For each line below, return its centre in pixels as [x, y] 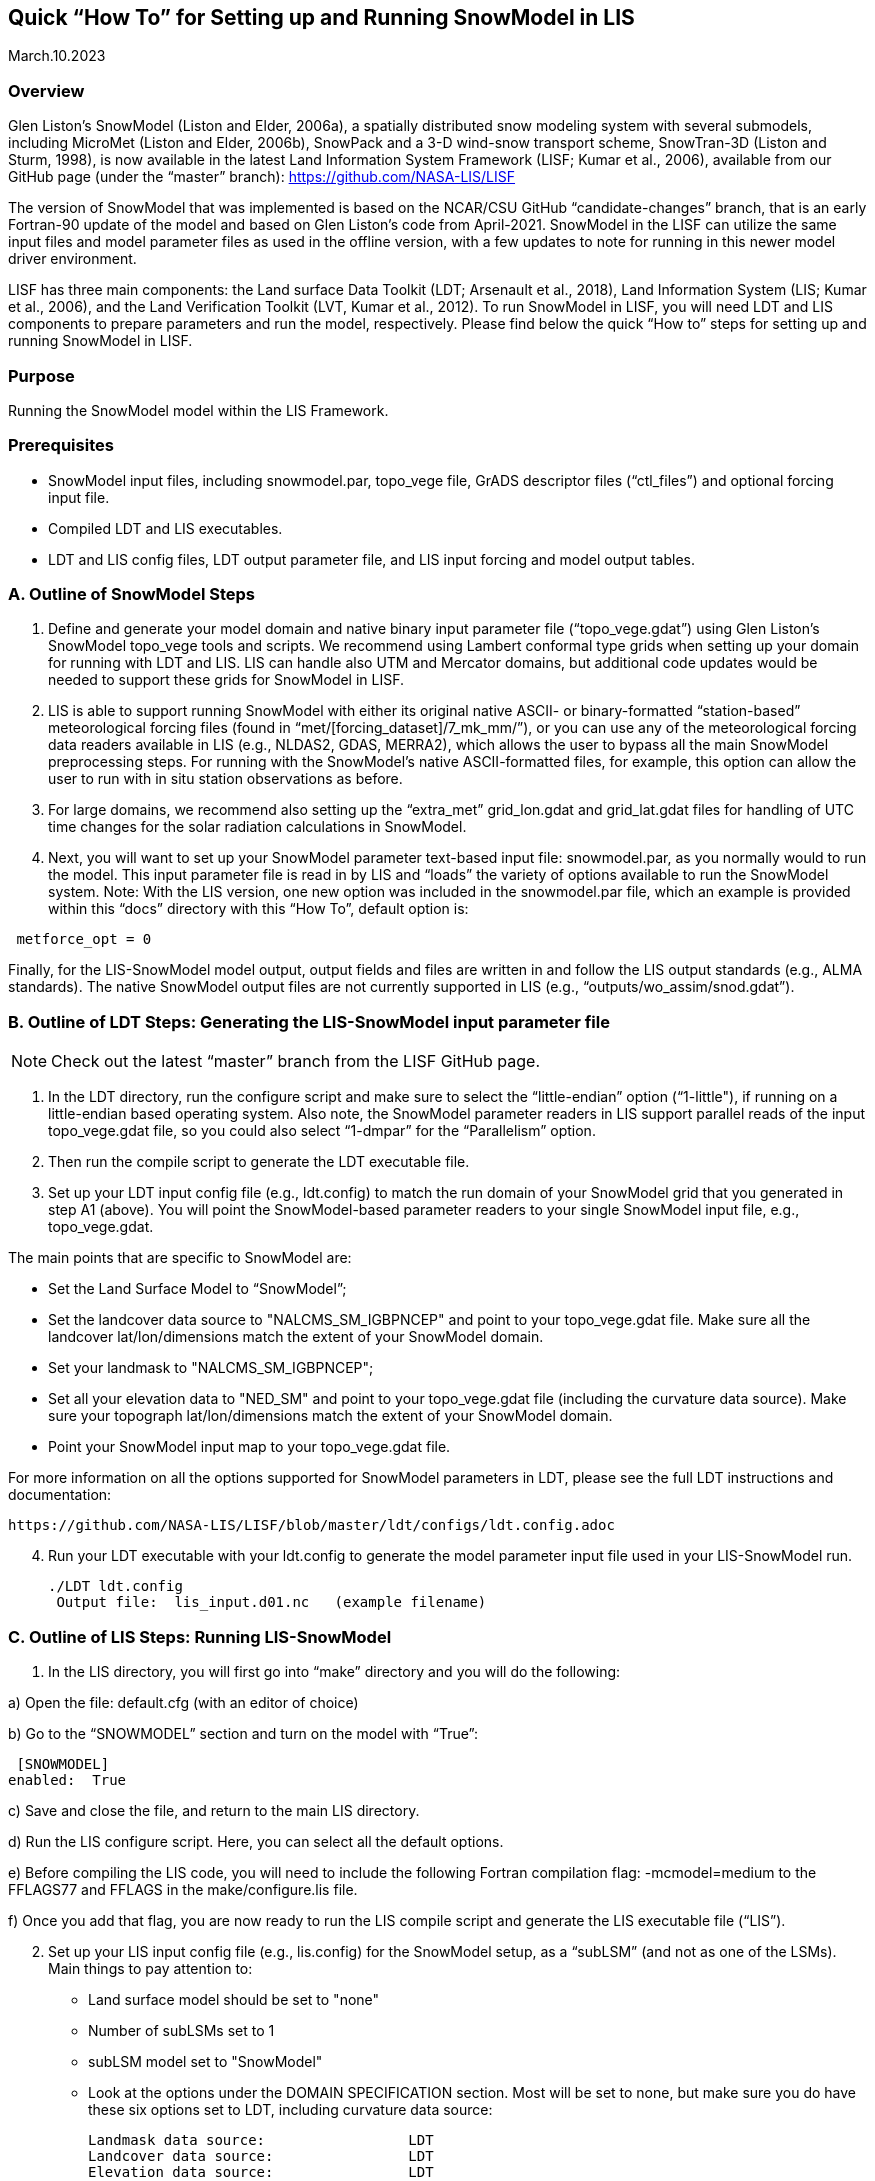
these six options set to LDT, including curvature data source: [290, 2109]
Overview [46, 90]
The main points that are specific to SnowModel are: [180, 1258]
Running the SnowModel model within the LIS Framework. [198, 410]
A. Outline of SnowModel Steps [131, 594]
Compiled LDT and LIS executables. [165, 528]
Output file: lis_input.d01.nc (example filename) [271, 1602]
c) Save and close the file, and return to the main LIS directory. [214, 1810]
